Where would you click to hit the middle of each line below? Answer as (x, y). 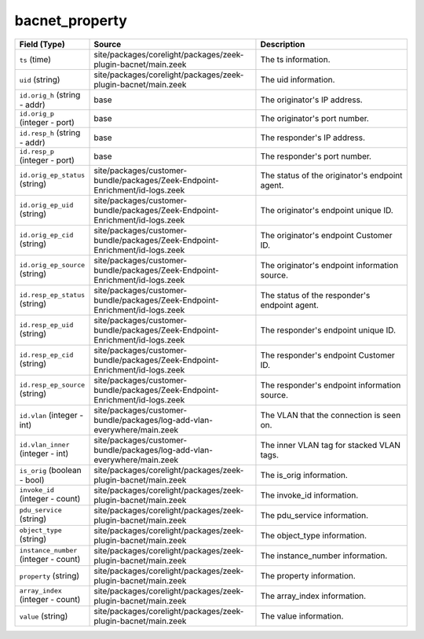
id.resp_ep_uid (46, 325)
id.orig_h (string (50, 94)
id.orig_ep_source (52, 265)
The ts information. (295, 59)
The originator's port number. (314, 119)
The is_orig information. (304, 475)
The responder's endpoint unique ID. (328, 330)
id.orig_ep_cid (46, 235)
